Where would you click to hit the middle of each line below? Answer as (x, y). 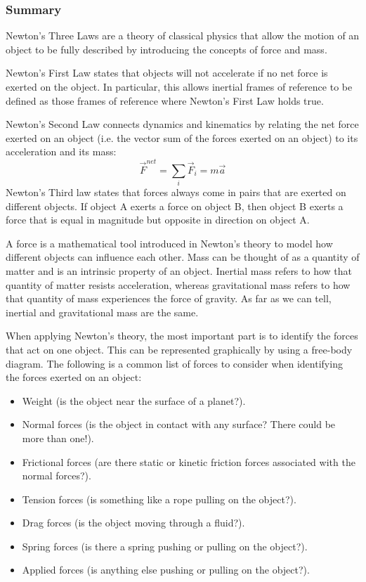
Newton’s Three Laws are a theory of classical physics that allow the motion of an (183, 35)
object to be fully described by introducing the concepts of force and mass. (166, 49)
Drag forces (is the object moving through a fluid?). (133, 523)
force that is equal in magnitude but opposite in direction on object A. (158, 220)
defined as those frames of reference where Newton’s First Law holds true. (165, 100)
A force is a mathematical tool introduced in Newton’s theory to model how (169, 243)
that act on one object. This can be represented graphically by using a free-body (179, 349)
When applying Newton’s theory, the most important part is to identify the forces (182, 336)
